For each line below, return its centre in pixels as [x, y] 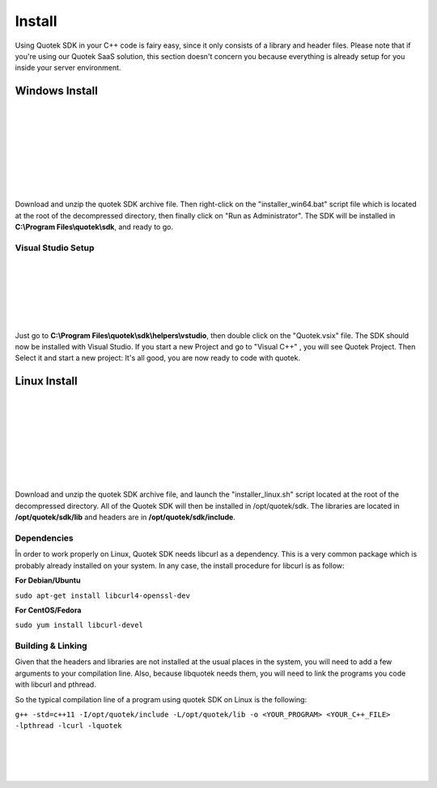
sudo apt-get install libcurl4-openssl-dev [102, 595]
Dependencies [45, 538]
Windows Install [57, 91]
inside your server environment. [68, 68]
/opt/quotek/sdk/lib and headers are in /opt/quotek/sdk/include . [125, 517]
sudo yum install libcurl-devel [79, 625]
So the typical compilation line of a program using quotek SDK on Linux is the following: [161, 699]
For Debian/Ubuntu [48, 580]
